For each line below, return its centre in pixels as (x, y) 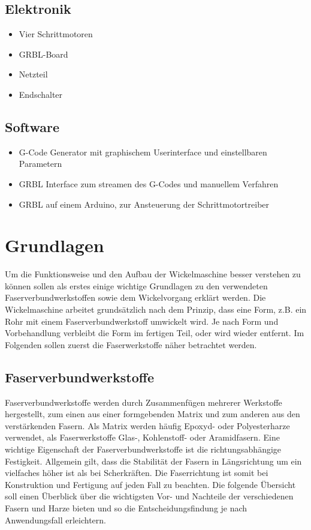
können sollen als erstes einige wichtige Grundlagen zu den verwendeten (136, 285)
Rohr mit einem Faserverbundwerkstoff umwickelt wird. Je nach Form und (142, 321)
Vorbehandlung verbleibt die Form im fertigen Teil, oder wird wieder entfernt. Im (155, 333)
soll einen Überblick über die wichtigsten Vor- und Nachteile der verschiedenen (149, 496)
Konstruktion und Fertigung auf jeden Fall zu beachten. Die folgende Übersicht (150, 484)
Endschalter (41, 94)
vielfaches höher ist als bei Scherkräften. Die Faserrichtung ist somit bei (137, 473)
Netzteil (33, 74)
